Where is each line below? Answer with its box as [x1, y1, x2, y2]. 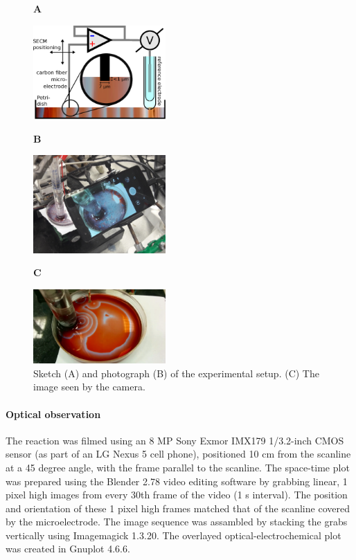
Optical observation [6, 406, 101, 421]
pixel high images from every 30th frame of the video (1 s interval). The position [6, 487, 348, 502]
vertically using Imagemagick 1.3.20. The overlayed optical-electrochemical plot [6, 527, 341, 542]
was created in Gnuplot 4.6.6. [6, 541, 130, 556]
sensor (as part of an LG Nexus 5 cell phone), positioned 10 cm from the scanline [6, 446, 351, 461]
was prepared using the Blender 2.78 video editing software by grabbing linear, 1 [6, 473, 348, 488]
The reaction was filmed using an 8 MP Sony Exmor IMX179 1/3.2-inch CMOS [6, 433, 344, 447]
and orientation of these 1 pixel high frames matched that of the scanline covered [6, 500, 350, 515]
